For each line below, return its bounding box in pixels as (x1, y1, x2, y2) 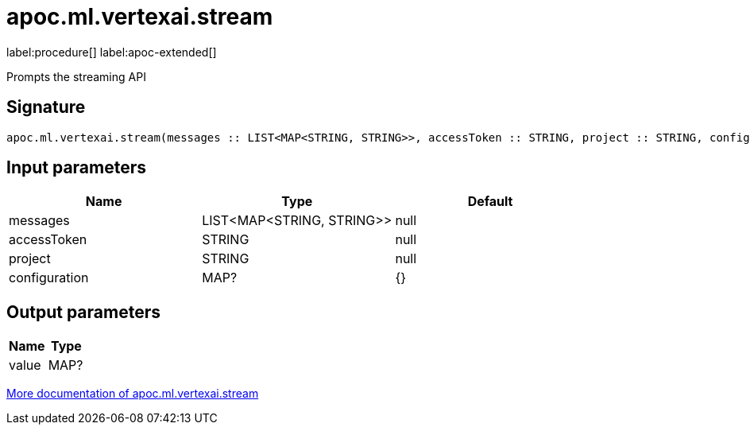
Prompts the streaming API (6, 69, 146, 83)
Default (467, 193, 513, 210)
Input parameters (6, 157, 147, 178)
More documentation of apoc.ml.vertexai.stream (6, 386, 259, 401)
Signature (6, 97, 86, 118)
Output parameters (6, 301, 160, 322)
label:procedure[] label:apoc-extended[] (6, 45, 217, 59)
